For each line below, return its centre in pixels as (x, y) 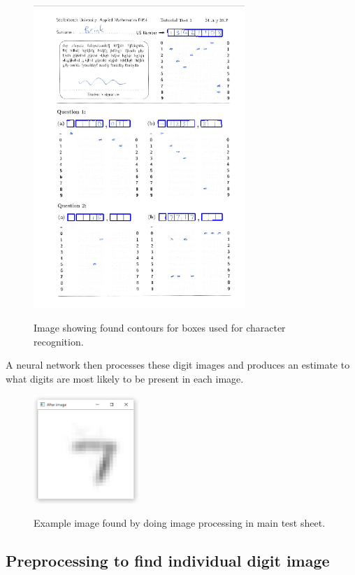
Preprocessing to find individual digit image (168, 561)
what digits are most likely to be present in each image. (125, 378)
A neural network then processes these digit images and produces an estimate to (178, 365)
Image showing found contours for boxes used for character (160, 328)
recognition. (59, 341)
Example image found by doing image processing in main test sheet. (180, 523)
